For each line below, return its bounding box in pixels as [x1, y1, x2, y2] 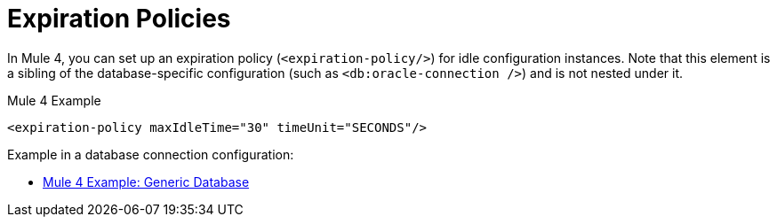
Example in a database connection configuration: [7, 146, 294, 162]
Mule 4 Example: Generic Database [43, 174, 250, 189]
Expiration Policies [7, 4, 231, 34]
